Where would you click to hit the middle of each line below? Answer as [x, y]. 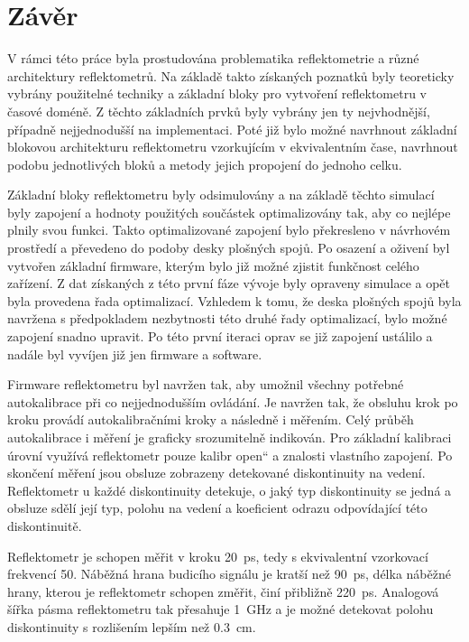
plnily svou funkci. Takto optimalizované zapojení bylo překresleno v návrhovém [229, 230]
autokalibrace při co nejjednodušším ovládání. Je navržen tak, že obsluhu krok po [233, 401]
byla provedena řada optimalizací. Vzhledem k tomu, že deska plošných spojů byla [234, 300]
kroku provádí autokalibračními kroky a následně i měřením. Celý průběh [211, 419]
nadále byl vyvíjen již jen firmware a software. [135, 354]
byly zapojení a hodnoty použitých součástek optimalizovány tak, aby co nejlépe [229, 212]
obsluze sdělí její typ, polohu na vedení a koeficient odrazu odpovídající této [217, 508]
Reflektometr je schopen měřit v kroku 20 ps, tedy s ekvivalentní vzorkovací [218, 556]
